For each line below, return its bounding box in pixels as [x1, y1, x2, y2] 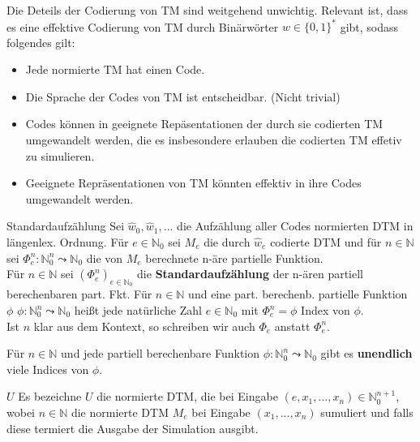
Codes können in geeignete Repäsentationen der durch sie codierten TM [25, 115, 384, 132]
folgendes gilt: [6, 33, 75, 50]
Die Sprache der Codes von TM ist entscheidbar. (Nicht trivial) [25, 88, 341, 105]
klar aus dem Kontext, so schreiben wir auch [33, 317, 255, 334]
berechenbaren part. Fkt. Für [6, 285, 152, 303]
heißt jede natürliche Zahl [74, 302, 202, 319]
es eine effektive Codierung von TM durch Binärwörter [6, 18, 279, 35]
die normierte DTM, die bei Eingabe [96, 388, 278, 405]
